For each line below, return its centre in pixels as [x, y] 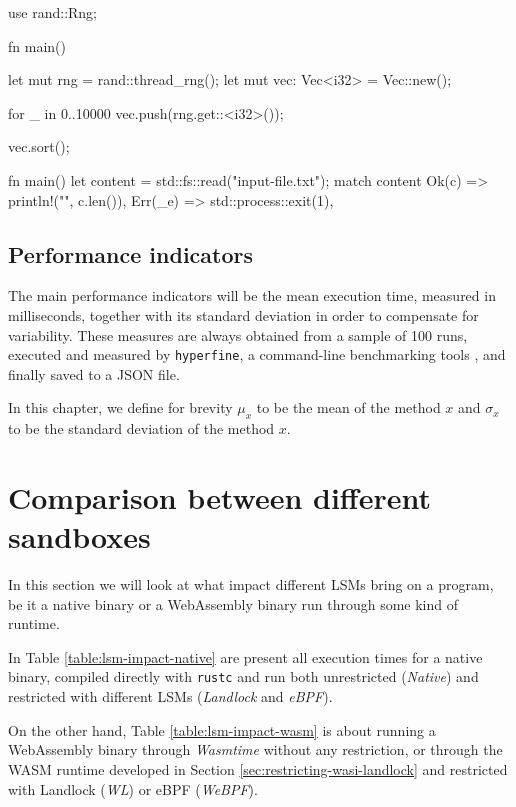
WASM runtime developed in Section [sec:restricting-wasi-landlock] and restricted [258, 768]
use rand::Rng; [52, 12]
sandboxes [79, 536]
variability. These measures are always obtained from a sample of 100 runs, [238, 334]
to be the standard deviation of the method [141, 428]
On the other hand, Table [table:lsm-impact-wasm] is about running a [222, 729]
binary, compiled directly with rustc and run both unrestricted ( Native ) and [243, 676]
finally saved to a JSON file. [94, 373]
